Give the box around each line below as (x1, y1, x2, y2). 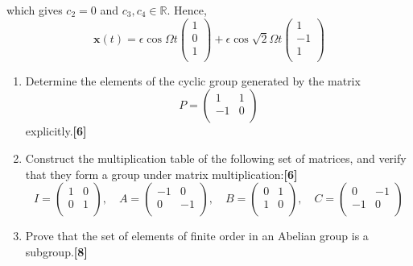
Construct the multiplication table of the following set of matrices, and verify (25, 149, 407, 166)
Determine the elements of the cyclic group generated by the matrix (25, 72, 361, 89)
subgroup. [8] (25, 243, 88, 260)
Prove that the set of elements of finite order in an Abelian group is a (25, 227, 369, 244)
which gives (6, 2, 63, 18)
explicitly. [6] (25, 123, 87, 139)
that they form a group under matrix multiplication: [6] (25, 165, 298, 182)
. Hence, (167, 2, 207, 18)
